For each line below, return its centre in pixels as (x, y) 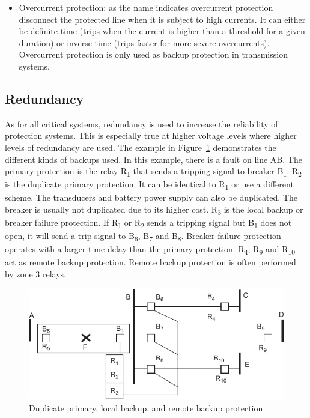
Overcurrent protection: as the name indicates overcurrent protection (146, 7)
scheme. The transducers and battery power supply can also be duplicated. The (151, 197)
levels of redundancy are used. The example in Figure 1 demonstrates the (141, 147)
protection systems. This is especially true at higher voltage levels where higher (151, 135)
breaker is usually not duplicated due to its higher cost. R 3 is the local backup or (154, 210)
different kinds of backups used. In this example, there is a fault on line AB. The (153, 159)
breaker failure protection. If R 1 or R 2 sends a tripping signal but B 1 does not (148, 223)
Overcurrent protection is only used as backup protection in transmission (153, 54)
